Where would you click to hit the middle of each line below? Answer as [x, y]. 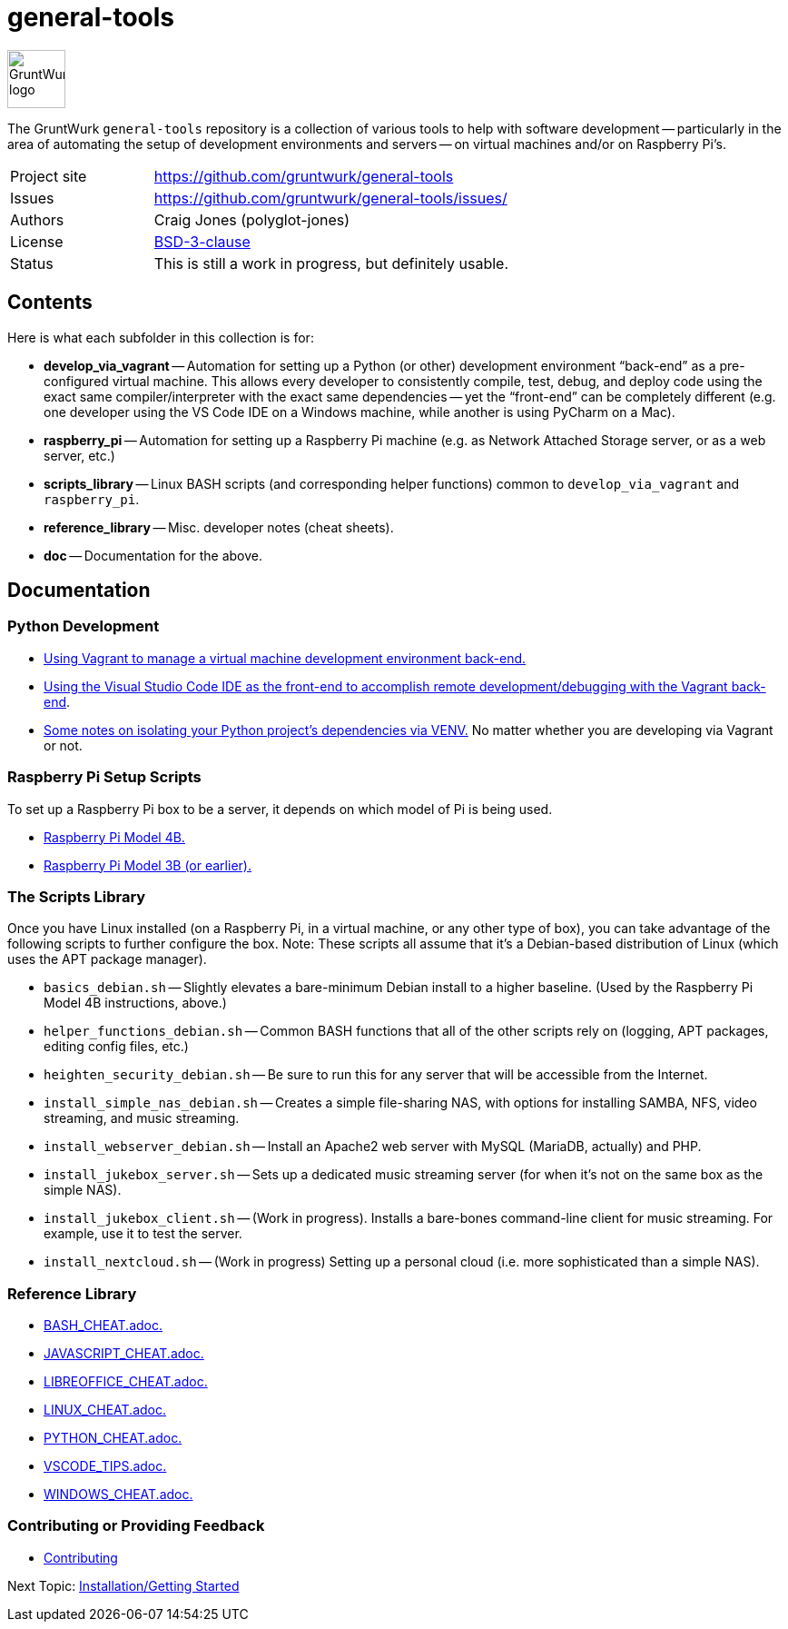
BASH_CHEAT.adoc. [103, 1326]
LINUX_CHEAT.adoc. [105, 1410]
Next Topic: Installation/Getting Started [123, 1585]
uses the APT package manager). [107, 959]
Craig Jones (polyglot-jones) [252, 219]
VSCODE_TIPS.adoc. [105, 1466]
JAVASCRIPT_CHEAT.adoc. [124, 1354]
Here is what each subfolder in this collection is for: [161, 337]
